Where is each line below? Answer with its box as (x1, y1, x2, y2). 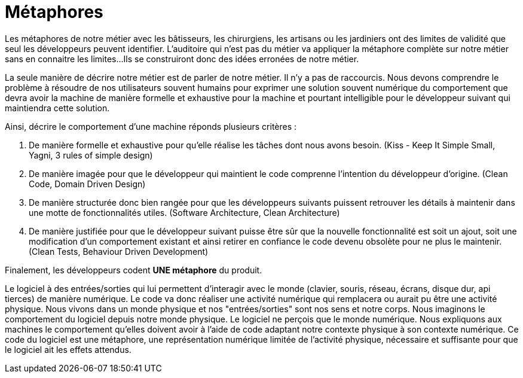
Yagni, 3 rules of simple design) (29, 150, 153, 160)
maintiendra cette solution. (5, 102, 110, 113)
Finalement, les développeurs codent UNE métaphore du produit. (5, 264, 262, 275)
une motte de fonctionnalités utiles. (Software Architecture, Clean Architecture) (29, 207, 340, 218)
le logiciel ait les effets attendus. (5, 344, 131, 355)
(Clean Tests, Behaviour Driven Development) (29, 246, 209, 257)
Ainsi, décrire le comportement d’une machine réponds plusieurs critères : (5, 121, 297, 132)
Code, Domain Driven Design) (29, 178, 146, 189)
